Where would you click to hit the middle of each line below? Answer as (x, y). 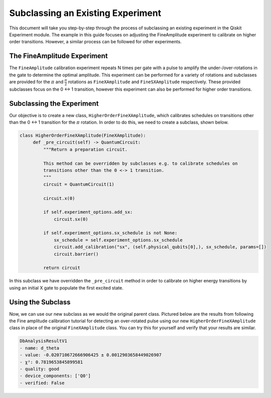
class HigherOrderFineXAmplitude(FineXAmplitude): (83, 135)
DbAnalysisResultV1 (43, 341)
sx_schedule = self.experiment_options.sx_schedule (118, 240)
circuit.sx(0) (71, 219)
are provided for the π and (36, 82)
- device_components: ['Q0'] (55, 376)
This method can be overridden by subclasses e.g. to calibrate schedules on (140, 163)
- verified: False (42, 383)
